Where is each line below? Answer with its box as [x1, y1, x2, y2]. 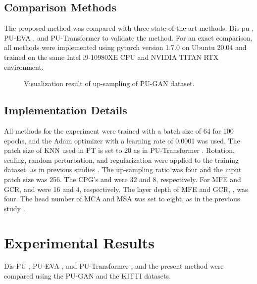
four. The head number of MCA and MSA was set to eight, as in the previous [4, 193, 240, 204]
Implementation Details [4, 102, 127, 118]
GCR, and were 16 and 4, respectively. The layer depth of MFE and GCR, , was [4, 184, 248, 194]
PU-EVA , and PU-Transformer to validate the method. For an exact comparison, [4, 32, 253, 43]
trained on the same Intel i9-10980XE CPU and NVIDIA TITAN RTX [4, 51, 219, 62]
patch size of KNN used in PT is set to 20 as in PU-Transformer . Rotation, [4, 145, 235, 155]
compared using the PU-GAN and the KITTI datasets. [4, 271, 171, 281]
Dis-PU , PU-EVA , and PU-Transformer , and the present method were [4, 261, 224, 271]
